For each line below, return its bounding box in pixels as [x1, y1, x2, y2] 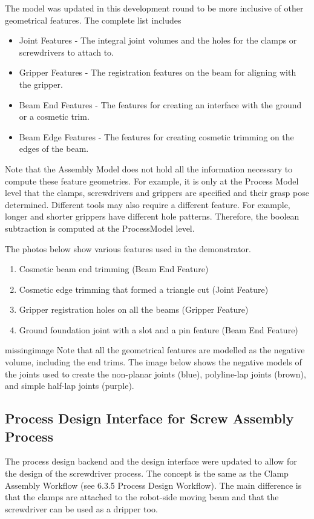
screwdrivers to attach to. [19, 45, 114, 58]
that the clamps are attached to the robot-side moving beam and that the [5, 491, 279, 503]
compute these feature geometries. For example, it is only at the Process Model [5, 174, 299, 187]
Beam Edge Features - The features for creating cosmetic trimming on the [19, 130, 294, 143]
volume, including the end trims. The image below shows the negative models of [5, 356, 302, 368]
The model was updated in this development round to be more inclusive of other [5, 2, 304, 14]
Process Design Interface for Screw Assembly [5, 409, 294, 428]
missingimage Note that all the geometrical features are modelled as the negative [5, 344, 305, 356]
